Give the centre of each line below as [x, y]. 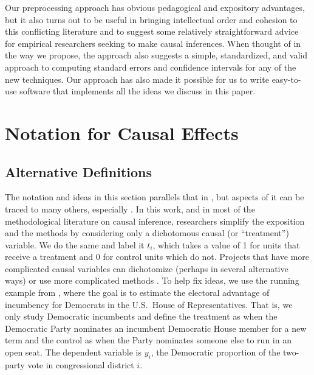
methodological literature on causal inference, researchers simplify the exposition [155, 221]
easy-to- [286, 79]
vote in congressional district [81, 364]
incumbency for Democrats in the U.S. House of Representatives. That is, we [149, 304]
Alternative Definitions [79, 171]
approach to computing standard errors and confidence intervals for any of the [151, 67]
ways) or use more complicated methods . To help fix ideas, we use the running [152, 280]
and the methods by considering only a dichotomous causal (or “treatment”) [147, 233]
